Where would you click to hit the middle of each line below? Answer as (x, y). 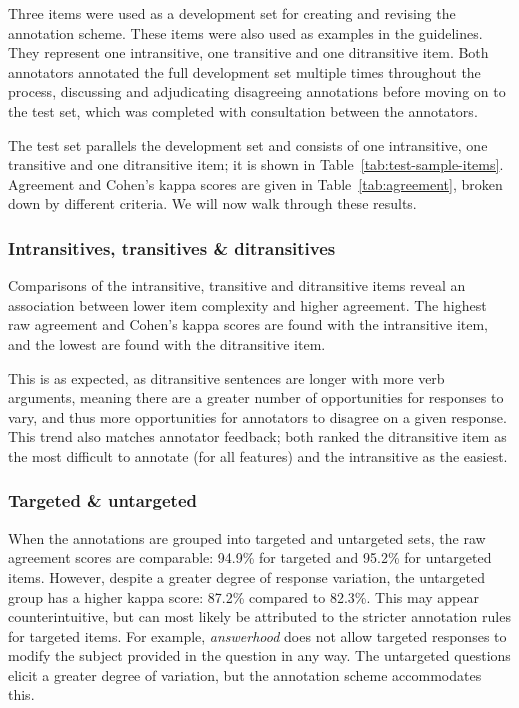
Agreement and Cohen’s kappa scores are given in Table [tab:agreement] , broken (255, 183)
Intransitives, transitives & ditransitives (172, 247)
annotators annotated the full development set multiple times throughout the (244, 71)
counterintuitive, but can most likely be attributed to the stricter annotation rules (259, 616)
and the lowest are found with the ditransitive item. (167, 343)
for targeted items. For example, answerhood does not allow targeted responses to (257, 635)
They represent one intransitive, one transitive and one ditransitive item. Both (248, 52)
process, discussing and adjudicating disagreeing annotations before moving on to (257, 91)
